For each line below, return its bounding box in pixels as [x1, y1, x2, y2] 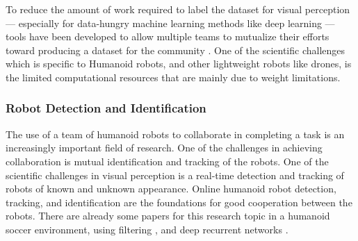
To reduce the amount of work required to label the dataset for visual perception [6, 2, 350, 16]
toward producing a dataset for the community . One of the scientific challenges [6, 42, 345, 57]
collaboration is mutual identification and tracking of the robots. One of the [6, 153, 329, 168]
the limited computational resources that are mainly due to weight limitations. [6, 69, 341, 84]
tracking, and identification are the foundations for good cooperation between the [6, 194, 352, 209]
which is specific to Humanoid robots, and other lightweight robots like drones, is [6, 56, 352, 71]
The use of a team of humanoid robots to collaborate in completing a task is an [6, 126, 345, 141]
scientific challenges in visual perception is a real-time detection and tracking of [6, 167, 344, 182]
